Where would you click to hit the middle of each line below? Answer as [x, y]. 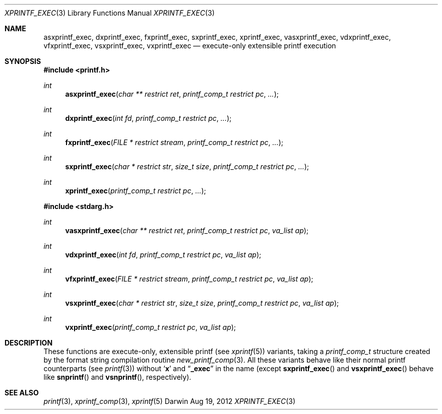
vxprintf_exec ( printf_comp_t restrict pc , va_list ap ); [151, 327]
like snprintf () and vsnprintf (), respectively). [117, 377]
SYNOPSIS [23, 61]
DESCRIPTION [29, 343]
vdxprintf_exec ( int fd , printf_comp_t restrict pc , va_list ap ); [163, 255]
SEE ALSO [22, 393]
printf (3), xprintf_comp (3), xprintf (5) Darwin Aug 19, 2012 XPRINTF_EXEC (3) [170, 401]
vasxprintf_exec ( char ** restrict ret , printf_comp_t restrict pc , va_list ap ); [187, 230]
